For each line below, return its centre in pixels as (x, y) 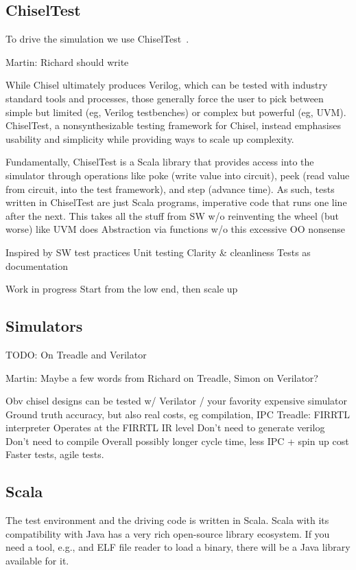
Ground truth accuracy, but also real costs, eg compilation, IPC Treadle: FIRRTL (178, 414)
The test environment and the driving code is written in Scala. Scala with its (167, 520)
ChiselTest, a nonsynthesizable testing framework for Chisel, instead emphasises (173, 125)
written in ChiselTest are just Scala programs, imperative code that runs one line (176, 202)
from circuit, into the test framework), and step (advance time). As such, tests (170, 189)
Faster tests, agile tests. (55, 454)
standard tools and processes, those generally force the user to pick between (165, 98)
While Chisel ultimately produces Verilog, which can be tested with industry (167, 85)
